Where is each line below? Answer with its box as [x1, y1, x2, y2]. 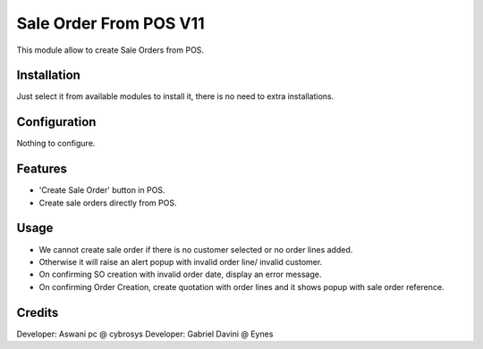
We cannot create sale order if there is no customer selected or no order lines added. [38, 244, 353, 254]
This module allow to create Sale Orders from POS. [16, 45, 205, 55]
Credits [16, 304, 59, 320]
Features [16, 162, 67, 177]
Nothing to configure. [16, 138, 96, 149]
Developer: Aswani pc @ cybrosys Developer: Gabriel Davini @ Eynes [16, 328, 274, 339]
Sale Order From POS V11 [16, 13, 205, 33]
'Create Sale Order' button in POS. [38, 185, 165, 195]
